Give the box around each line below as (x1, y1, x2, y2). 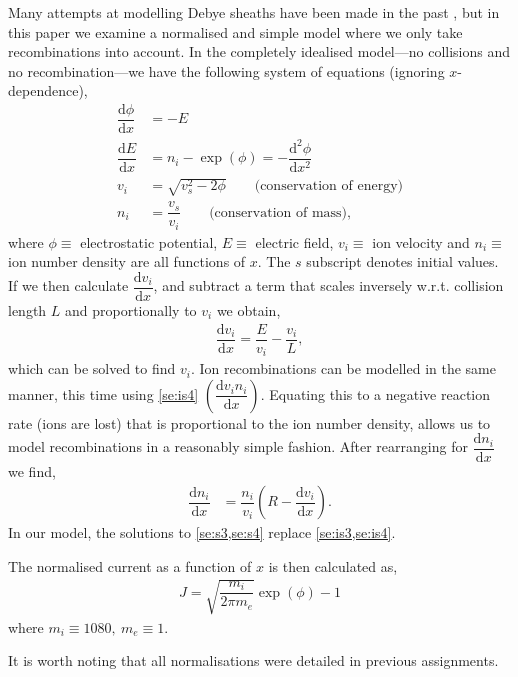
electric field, (255, 231, 334, 252)
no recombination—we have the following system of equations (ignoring (8, 60, 445, 81)
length (8, 300, 47, 321)
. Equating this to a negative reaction (260, 383, 491, 404)
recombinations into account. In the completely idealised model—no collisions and (8, 41, 511, 62)
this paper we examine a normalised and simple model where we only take (8, 21, 463, 42)
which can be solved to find (8, 358, 176, 379)
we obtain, (216, 300, 281, 321)
